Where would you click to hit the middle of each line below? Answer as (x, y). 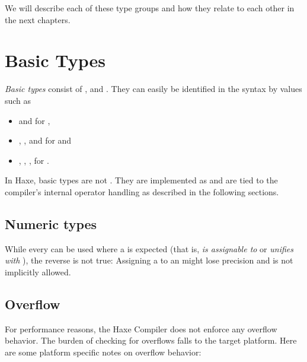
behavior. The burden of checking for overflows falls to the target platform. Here (151, 340)
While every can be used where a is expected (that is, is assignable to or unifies (149, 248)
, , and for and (45, 140)
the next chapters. (38, 19)
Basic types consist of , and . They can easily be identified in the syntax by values (153, 89)
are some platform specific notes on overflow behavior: (103, 352)
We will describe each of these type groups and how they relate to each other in (150, 8)
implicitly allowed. (38, 271)
